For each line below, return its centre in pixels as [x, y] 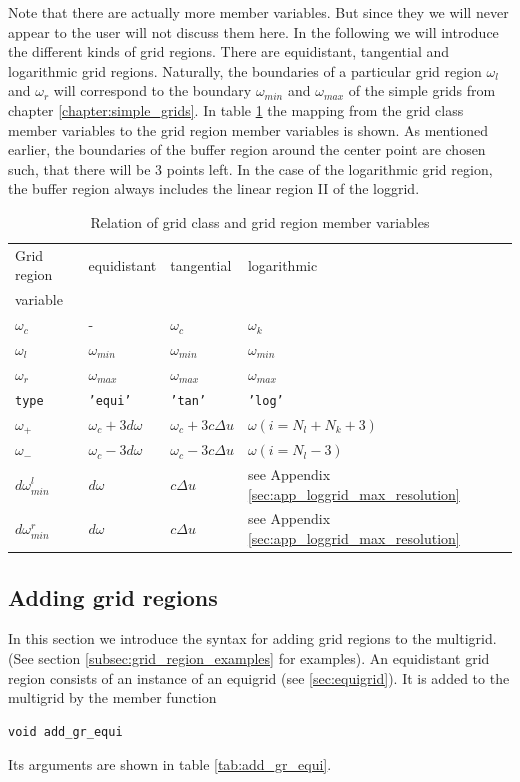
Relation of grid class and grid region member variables [260, 221]
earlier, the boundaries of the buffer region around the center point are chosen [247, 149]
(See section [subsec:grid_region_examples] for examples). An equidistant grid [249, 657]
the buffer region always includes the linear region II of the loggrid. [214, 188]
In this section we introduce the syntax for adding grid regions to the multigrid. [252, 638]
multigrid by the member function [112, 697]
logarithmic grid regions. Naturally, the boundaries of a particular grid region [245, 70]
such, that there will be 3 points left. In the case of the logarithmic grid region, [250, 168]
